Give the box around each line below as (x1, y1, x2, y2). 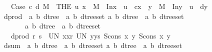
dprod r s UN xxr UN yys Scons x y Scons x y (10, 30, 170, 40)
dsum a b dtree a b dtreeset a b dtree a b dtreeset (3, 40, 182, 50)
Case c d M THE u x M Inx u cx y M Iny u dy (10, 1, 208, 11)
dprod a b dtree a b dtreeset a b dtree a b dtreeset (3, 10, 184, 21)
